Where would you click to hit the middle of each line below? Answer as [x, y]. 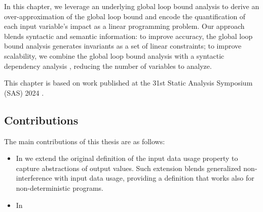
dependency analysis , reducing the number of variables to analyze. [108, 66]
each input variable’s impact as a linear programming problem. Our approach [124, 26]
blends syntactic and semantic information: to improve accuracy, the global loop [128, 36]
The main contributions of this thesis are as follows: [85, 141]
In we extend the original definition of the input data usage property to [127, 158]
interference [34, 178]
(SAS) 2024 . [24, 92]
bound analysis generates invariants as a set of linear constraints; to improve [123, 46]
